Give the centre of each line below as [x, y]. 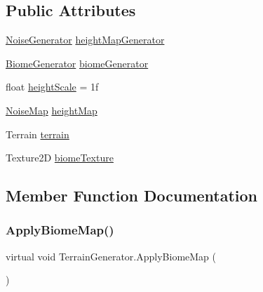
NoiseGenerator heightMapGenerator [85, 40]
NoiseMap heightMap [52, 110]
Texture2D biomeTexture [60, 158]
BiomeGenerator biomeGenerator [77, 63]
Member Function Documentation [132, 195]
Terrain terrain [38, 134]
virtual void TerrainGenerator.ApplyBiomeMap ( [111, 256]
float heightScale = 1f [52, 87]
